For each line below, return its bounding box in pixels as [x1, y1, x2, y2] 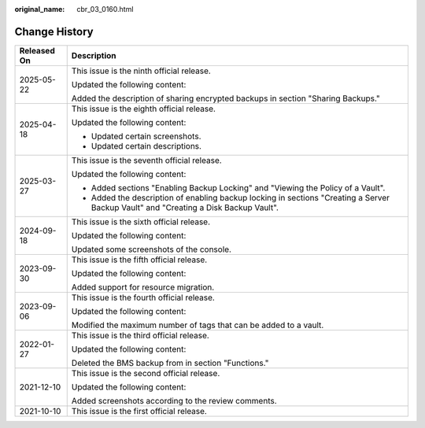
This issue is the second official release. [71, 367, 220, 378]
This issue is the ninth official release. [71, 65, 212, 76]
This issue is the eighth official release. [71, 103, 216, 114]
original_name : [14, 5, 65, 13]
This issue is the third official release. [71, 330, 210, 341]
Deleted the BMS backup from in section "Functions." [71, 357, 269, 368]
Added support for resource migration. [71, 282, 215, 293]
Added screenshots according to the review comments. [71, 395, 277, 406]
